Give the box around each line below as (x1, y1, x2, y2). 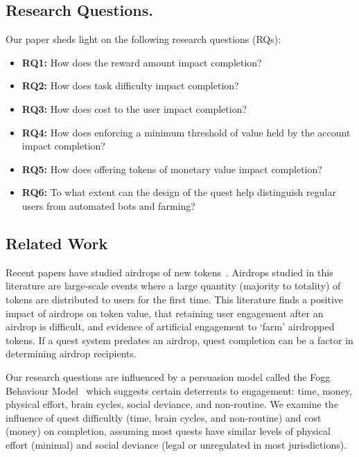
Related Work (6, 232, 108, 253)
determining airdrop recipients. (6, 346, 137, 361)
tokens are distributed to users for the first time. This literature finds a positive (6, 292, 344, 306)
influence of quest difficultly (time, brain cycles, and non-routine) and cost (6, 410, 322, 424)
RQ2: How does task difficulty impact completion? (21, 78, 239, 93)
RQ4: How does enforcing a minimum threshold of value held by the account (21, 125, 351, 139)
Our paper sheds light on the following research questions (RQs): (6, 32, 281, 46)
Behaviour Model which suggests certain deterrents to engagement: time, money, (6, 383, 352, 397)
